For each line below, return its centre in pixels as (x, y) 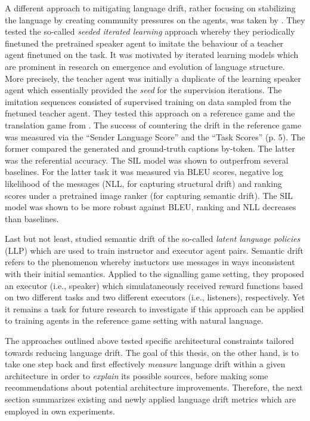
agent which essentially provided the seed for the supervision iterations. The (143, 90)
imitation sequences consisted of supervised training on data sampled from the (148, 101)
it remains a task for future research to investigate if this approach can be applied (154, 308)
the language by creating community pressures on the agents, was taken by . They (155, 19)
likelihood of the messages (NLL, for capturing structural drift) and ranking (143, 183)
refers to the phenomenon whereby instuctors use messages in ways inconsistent (150, 262)
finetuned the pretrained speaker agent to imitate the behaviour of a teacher (144, 43)
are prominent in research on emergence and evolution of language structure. (145, 66)
